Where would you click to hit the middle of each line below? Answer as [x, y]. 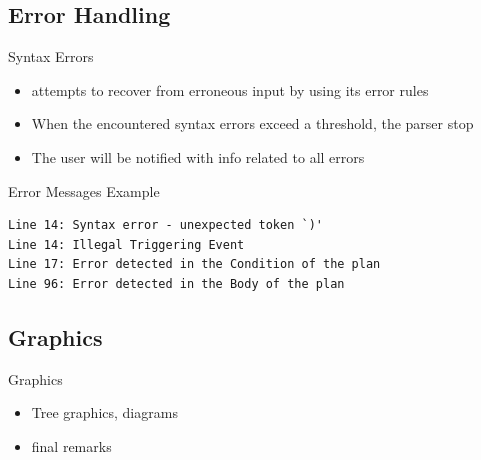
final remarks [71, 445]
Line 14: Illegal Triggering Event [126, 244]
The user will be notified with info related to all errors [198, 156]
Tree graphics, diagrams [104, 412]
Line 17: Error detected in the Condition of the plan [194, 264]
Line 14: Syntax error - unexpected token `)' [165, 225]
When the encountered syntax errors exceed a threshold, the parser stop [252, 123]
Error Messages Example [84, 190]
